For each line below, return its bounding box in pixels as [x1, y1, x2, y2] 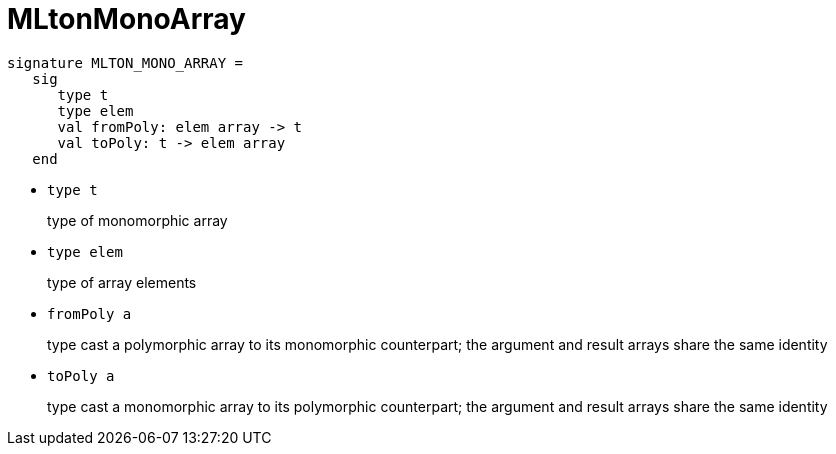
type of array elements [47, 273, 197, 291]
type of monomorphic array [47, 211, 228, 229]
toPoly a [47, 367, 115, 384]
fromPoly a [47, 305, 132, 322]
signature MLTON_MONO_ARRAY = [7, 54, 244, 71]
